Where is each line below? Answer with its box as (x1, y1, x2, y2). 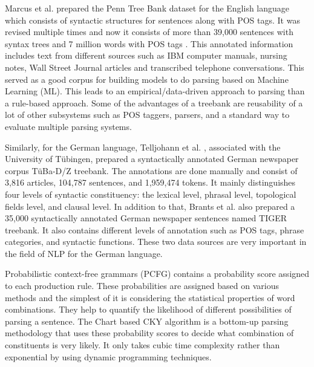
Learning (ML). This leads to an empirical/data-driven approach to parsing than (5, 85, 305, 97)
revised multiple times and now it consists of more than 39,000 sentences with (5, 25, 293, 38)
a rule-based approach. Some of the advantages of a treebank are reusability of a (5, 96, 303, 109)
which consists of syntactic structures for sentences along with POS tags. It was (5, 13, 300, 26)
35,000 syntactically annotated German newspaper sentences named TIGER (5, 212, 287, 224)
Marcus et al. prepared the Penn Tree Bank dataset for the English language (5, 2, 290, 14)
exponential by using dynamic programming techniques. (5, 350, 212, 363)
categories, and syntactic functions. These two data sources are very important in (5, 235, 307, 248)
